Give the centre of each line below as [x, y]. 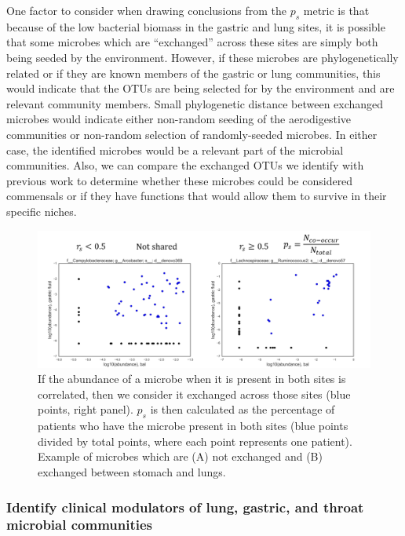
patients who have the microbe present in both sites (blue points [193, 426]
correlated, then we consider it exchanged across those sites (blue [194, 394]
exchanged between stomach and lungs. [132, 472]
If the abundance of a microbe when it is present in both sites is [192, 379]
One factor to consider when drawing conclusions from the [146, 10]
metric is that [336, 10]
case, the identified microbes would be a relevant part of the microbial [175, 149]
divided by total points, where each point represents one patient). [195, 441]
